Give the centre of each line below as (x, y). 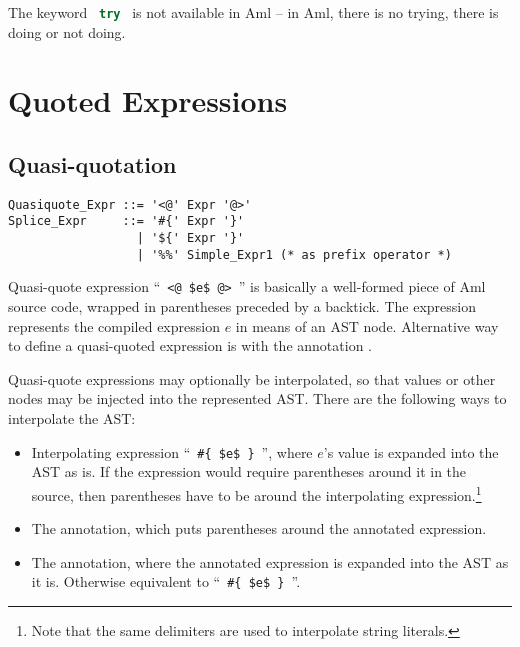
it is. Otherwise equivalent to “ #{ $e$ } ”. (166, 581)
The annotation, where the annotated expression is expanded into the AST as (270, 561)
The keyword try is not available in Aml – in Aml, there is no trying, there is (253, 12)
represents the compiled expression (114, 325)
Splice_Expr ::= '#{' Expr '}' (126, 221)
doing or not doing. (67, 31)
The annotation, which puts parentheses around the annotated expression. (259, 528)
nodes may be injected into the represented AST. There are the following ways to (257, 398)
